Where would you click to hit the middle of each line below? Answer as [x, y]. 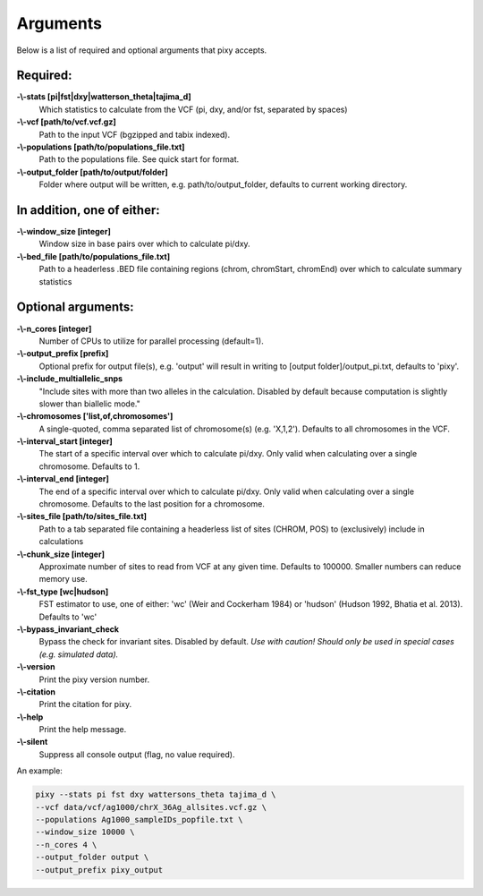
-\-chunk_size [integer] [60, 554]
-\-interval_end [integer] [63, 479]
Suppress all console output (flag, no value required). [137, 754]
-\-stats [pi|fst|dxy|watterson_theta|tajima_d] [104, 97]
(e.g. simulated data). [79, 654]
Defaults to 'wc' [68, 617]
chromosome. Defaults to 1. [89, 466]
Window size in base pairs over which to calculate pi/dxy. [144, 244]
